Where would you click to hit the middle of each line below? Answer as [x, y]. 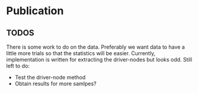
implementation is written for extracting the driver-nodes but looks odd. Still [99, 60]
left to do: [18, 66]
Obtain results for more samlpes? [55, 84]
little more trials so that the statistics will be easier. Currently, [81, 53]
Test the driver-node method [50, 77]
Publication [35, 11]
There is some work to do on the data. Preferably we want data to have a [95, 47]
